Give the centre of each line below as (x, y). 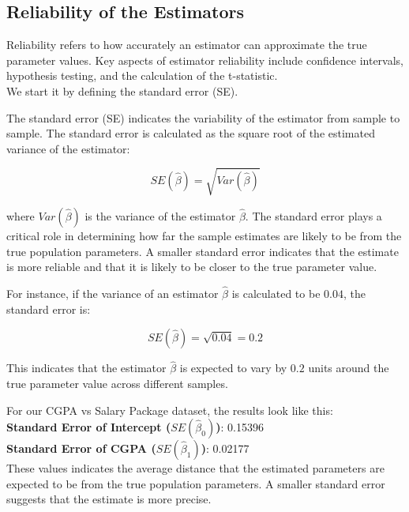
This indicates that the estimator (86, 368)
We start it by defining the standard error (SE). (122, 90)
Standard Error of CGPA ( (81, 448)
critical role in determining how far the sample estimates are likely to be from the (204, 235)
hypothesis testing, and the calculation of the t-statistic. (142, 75)
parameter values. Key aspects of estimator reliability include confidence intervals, (205, 60)
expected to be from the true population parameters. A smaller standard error (196, 483)
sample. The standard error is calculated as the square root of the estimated (191, 133)
